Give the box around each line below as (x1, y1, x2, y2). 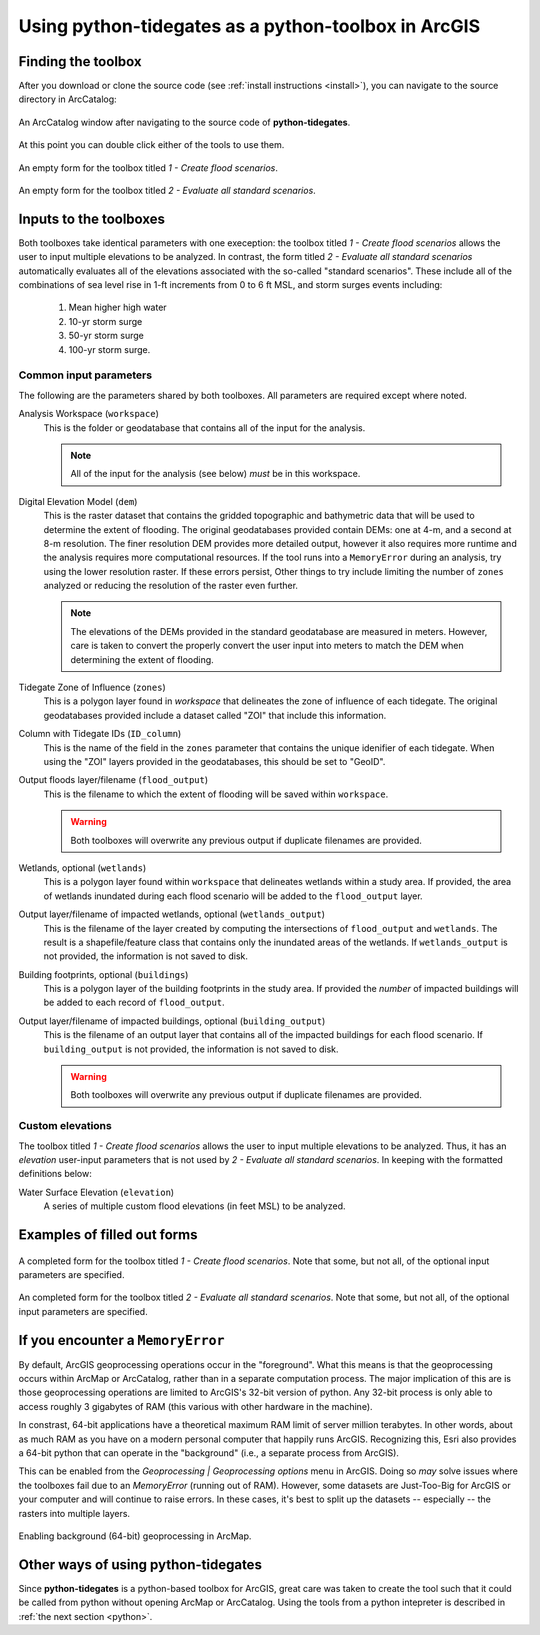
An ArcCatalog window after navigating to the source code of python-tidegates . (18, 116, 351, 128)
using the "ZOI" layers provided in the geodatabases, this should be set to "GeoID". (43, 756, 386, 767)
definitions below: (18, 1168, 92, 1180)
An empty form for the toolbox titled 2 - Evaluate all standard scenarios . (18, 185, 317, 197)
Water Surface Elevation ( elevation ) (18, 1186, 175, 1198)
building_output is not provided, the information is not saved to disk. (43, 1043, 339, 1055)
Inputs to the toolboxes (18, 210, 165, 227)
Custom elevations (18, 1119, 112, 1133)
